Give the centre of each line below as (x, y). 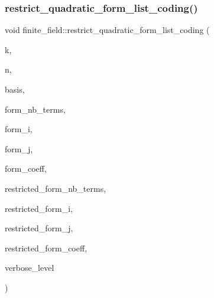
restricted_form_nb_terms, (56, 188)
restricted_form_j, (39, 228)
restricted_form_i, (39, 208)
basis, (15, 89)
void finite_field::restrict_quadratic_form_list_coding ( (107, 30)
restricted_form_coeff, (46, 248)
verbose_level (30, 268)
